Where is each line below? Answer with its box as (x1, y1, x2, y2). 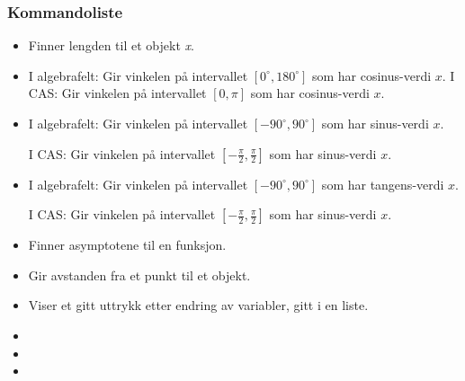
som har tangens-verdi (321, 174, 444, 193)
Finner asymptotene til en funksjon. (28, 235, 227, 254)
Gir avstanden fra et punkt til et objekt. (28, 265, 251, 284)
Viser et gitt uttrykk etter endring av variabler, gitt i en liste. (28, 296, 369, 315)
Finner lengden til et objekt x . (28, 36, 194, 55)
